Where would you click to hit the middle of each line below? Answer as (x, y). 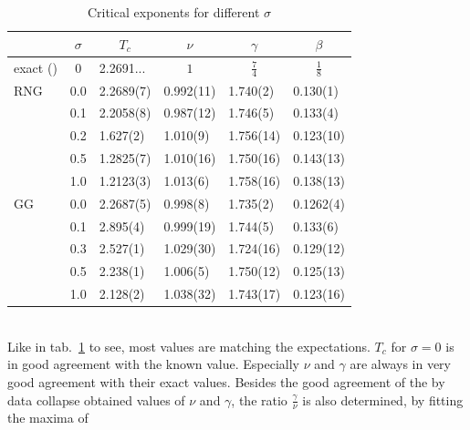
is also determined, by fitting (383, 399)
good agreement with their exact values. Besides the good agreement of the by (226, 381)
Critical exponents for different (173, 12)
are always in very (400, 364)
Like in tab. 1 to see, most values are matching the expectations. (189, 346)
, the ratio (259, 399)
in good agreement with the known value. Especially (153, 364)
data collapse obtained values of (96, 399)
